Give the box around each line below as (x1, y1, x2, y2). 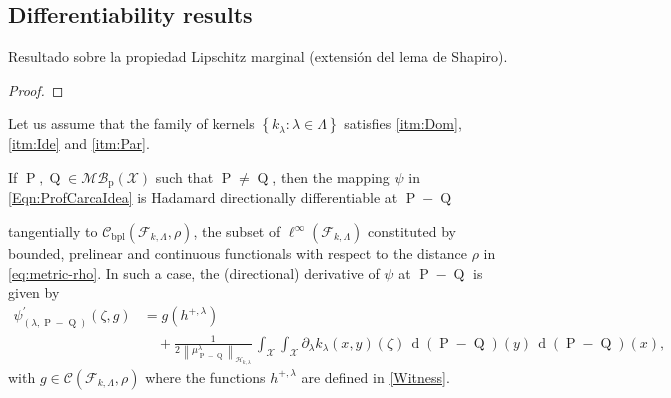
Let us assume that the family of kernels (8, 113, 255, 134)
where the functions (145, 366, 266, 387)
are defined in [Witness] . (301, 366, 450, 387)
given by (8, 282, 60, 303)
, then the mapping (272, 166, 390, 187)
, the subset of (193, 221, 281, 242)
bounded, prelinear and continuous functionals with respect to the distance (8, 243, 467, 264)
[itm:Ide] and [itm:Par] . (8, 133, 150, 154)
